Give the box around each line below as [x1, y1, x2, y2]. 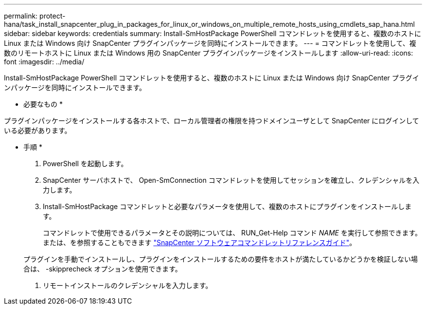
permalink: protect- [4, 12, 66, 20]
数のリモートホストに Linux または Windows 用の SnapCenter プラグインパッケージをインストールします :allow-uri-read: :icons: [4, 49, 413, 57]
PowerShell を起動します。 [43, 159, 128, 168]
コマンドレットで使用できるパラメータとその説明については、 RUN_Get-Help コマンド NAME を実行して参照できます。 [43, 229, 422, 237]
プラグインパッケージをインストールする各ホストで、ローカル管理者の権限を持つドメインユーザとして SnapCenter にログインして [4, 116, 419, 125]
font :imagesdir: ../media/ [4, 58, 85, 66]
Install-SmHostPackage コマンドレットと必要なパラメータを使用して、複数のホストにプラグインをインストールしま [43, 202, 412, 211]
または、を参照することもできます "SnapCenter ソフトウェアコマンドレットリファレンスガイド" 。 [43, 238, 356, 247]
